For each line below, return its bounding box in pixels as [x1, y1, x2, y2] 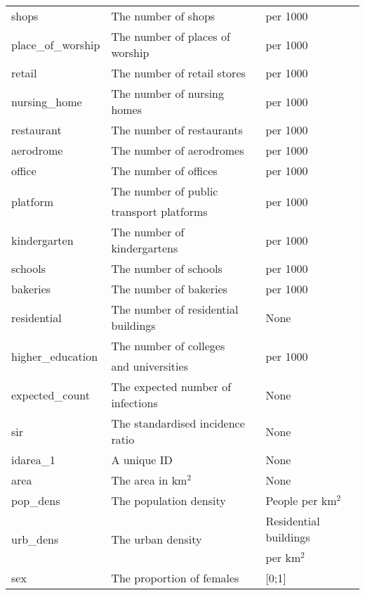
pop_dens [11, 492, 60, 508]
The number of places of [111, 28, 230, 44]
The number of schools [111, 260, 223, 276]
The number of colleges [111, 338, 225, 354]
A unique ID [111, 452, 173, 468]
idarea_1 [11, 452, 55, 468]
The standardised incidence [111, 415, 245, 431]
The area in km [111, 472, 187, 488]
